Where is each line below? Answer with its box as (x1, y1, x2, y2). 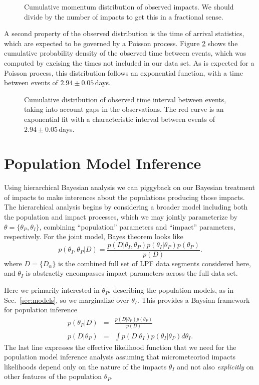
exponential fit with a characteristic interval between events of (24, 113, 215, 124)
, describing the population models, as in (109, 285, 234, 295)
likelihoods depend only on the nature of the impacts (4, 361, 167, 371)
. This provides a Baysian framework (137, 294, 250, 305)
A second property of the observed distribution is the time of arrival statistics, (4, 28, 244, 39)
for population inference (4, 304, 77, 315)
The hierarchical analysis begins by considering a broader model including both (4, 202, 248, 212)
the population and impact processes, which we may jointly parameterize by (4, 212, 237, 222)
